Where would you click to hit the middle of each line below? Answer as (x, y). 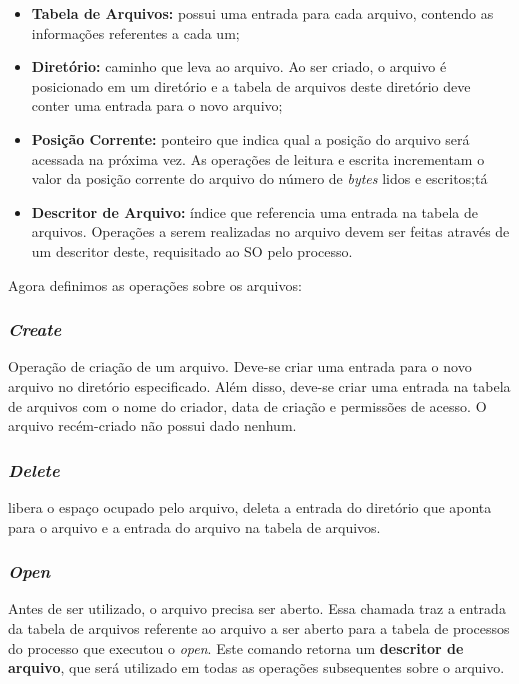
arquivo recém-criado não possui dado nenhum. (152, 425)
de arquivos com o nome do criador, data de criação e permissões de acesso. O (247, 405)
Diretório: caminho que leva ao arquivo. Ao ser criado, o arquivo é (239, 66)
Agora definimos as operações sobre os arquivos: (155, 284)
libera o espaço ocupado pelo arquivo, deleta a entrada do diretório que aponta (250, 506)
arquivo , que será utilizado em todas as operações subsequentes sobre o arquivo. (256, 667)
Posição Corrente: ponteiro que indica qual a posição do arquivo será (250, 138)
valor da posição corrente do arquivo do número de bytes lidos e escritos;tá (259, 178)
